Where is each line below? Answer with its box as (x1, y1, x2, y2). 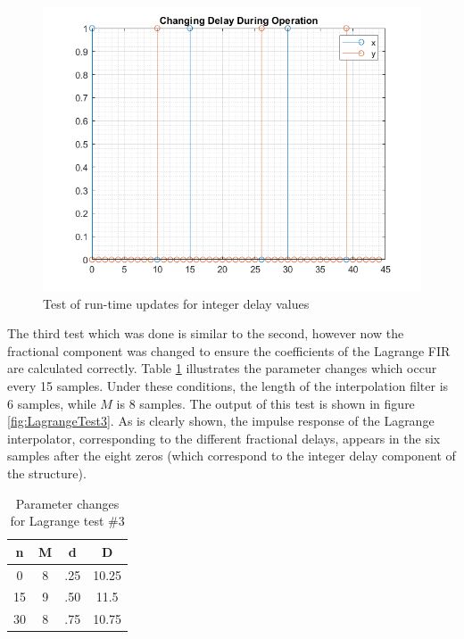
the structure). (7, 463, 87, 482)
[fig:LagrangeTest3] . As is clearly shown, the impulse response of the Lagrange (7, 411, 435, 430)
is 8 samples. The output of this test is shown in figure (116, 394, 415, 412)
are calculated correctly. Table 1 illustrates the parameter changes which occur (7, 359, 437, 378)
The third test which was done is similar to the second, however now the (7, 324, 404, 343)
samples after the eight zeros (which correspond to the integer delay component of (7, 446, 456, 465)
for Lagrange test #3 (10, 511, 125, 530)
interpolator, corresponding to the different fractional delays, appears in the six (7, 428, 441, 447)
